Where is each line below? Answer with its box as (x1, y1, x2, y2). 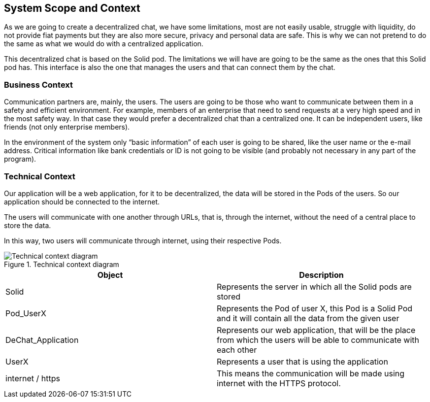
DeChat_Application (5, 335, 79, 345)
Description (299, 269, 344, 280)
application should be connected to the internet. (4, 197, 160, 206)
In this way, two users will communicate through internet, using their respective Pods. (4, 236, 282, 245)
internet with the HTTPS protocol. (217, 378, 341, 388)
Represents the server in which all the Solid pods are (217, 281, 412, 292)
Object (97, 269, 123, 280)
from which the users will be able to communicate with (217, 335, 419, 345)
